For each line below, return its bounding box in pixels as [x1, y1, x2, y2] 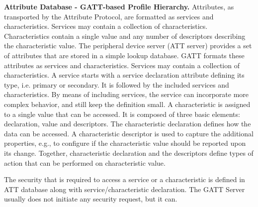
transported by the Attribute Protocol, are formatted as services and [4, 11, 214, 21]
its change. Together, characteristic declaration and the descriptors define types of [4, 147, 254, 158]
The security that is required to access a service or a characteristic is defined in [4, 174, 245, 185]
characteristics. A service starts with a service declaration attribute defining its [4, 70, 245, 80]
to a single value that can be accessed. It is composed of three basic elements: [4, 108, 240, 119]
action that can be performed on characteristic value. [4, 157, 166, 168]
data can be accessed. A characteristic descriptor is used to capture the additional [4, 128, 254, 138]
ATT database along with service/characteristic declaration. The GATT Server [4, 184, 245, 194]
